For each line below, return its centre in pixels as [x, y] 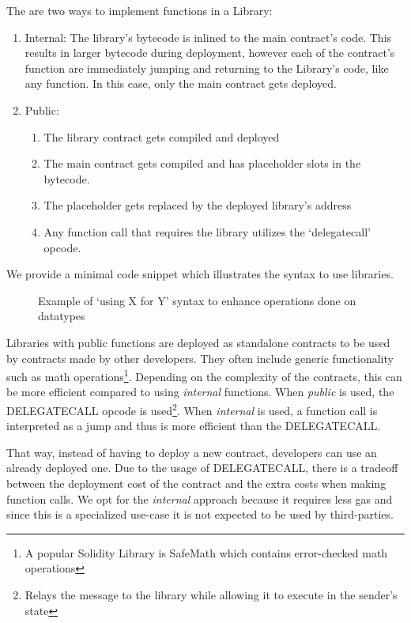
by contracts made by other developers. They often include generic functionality [200, 358]
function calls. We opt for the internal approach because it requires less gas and [200, 498]
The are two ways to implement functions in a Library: [140, 10]
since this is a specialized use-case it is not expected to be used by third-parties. [200, 514]
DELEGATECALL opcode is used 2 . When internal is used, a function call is [192, 409]
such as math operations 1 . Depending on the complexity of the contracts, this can [204, 375]
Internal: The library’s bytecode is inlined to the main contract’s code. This [208, 37]
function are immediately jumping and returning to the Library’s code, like [207, 68]
